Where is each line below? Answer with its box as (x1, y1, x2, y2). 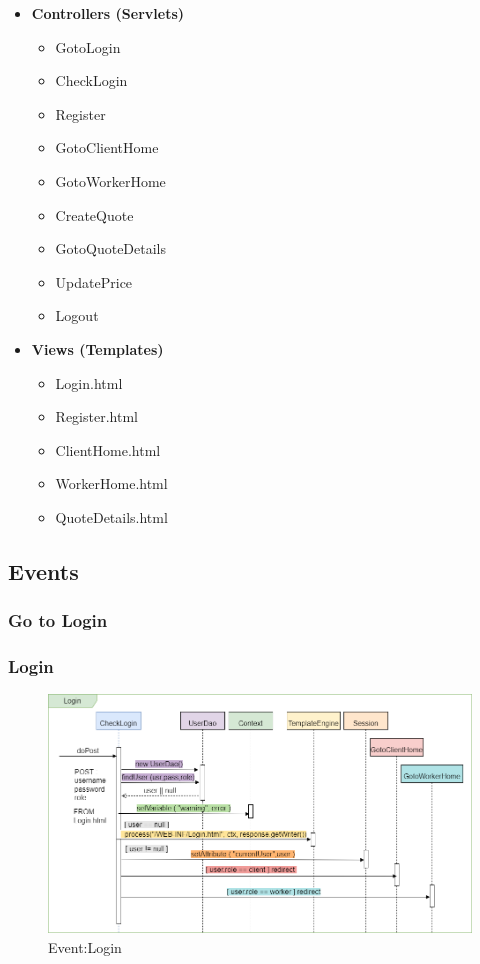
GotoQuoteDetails (55, 238, 167, 259)
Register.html (55, 406, 138, 427)
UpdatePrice (55, 271, 133, 292)
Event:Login (48, 936, 122, 957)
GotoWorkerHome (55, 170, 166, 191)
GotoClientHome (55, 137, 159, 158)
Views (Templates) (31, 338, 164, 359)
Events (8, 555, 79, 586)
